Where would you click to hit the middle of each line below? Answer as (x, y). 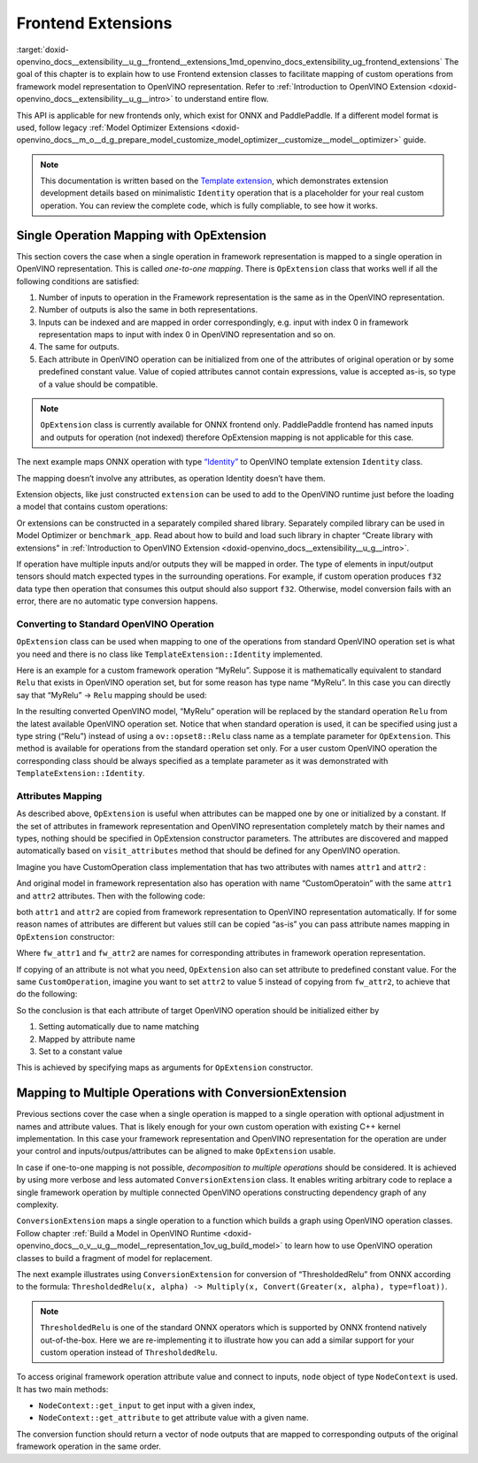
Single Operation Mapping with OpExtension (142, 235)
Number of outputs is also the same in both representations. (148, 310)
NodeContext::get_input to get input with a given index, (147, 1405)
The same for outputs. (79, 347)
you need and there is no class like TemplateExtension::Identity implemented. (170, 654)
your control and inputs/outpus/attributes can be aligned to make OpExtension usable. (176, 1151)
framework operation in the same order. (89, 1446)
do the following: (47, 994)
